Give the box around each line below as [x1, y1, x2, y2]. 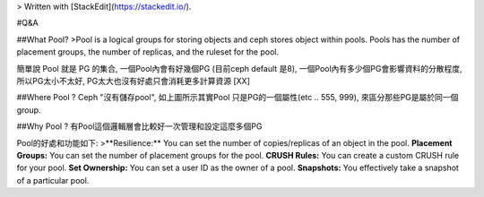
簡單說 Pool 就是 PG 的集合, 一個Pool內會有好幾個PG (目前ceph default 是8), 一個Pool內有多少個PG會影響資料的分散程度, [16, 63, 462, 73]
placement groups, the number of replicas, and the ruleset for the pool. [16, 47, 280, 57]
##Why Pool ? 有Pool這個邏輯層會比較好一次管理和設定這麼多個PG [16, 121, 263, 132]
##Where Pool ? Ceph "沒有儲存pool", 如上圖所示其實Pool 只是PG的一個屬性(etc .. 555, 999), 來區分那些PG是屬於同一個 [16, 92, 459, 103]
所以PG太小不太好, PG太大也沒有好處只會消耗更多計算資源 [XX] [16, 75, 250, 86]
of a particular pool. [16, 175, 90, 185]
